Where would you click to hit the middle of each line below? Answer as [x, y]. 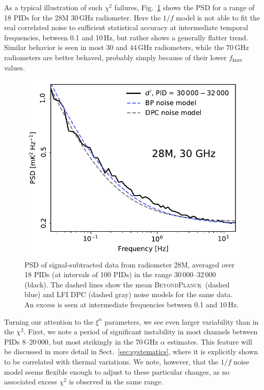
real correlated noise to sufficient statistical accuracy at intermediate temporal [126, 27]
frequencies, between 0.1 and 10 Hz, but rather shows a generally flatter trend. [126, 37]
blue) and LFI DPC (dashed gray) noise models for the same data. [129, 294]
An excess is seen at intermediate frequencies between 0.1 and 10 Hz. [131, 304]
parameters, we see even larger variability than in [182, 321]
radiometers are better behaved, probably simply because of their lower [115, 57]
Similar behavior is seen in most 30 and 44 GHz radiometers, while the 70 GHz [127, 47]
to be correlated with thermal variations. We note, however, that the [111, 362]
